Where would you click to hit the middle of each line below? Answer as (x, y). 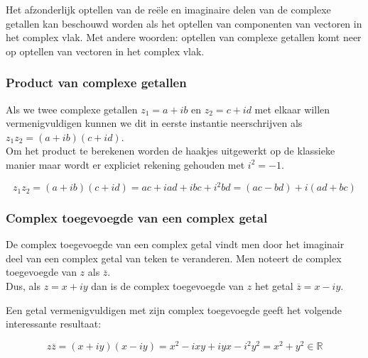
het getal (274, 286)
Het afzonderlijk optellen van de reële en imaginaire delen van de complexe (168, 9)
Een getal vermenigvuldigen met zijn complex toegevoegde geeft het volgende (174, 309)
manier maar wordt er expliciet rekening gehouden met (125, 164)
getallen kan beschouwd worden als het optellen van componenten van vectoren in (184, 23)
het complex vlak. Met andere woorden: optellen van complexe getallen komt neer (184, 37)
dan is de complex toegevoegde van (168, 286)
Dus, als (23, 286)
